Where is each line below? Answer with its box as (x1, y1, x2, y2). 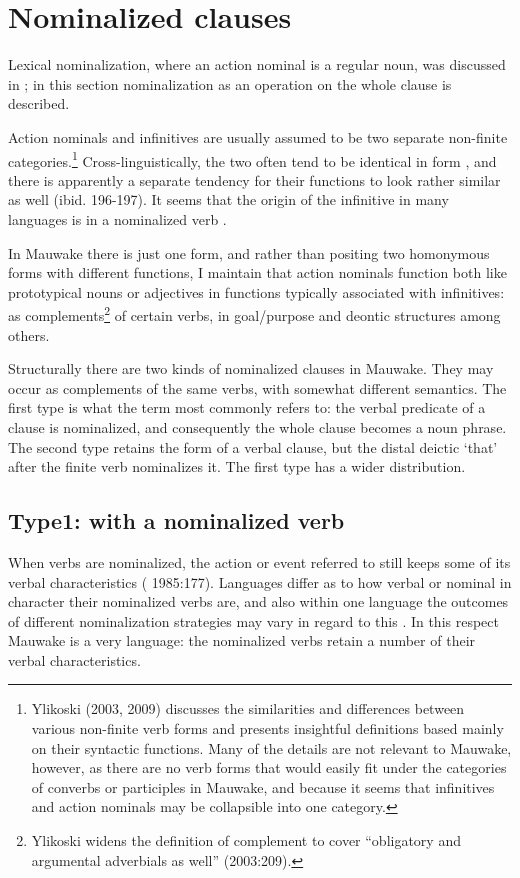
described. (8, 93, 70, 114)
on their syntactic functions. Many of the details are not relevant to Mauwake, (31, 737, 512, 758)
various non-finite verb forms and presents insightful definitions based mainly (31, 718, 504, 739)
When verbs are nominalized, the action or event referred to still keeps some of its (8, 551, 511, 572)
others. (8, 324, 50, 345)
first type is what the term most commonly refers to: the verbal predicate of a (8, 397, 486, 418)
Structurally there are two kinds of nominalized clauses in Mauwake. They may (8, 358, 494, 379)
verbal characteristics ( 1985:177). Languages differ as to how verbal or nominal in (8, 571, 512, 592)
